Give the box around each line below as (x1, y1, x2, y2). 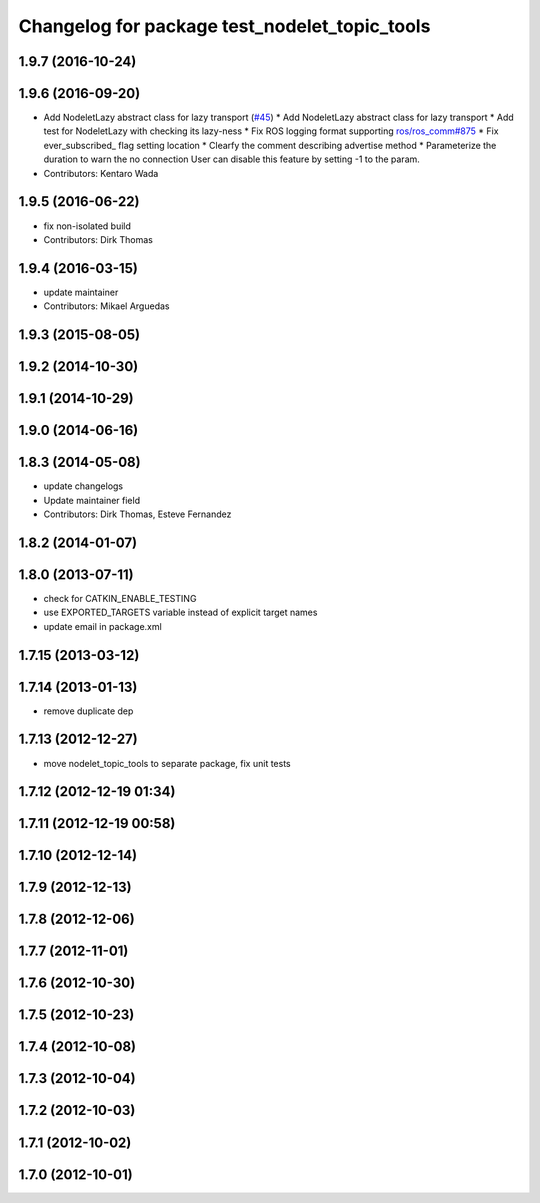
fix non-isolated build (43, 220, 132, 232)
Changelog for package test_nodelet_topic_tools (18, 15, 431, 37)
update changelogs (43, 480, 124, 492)
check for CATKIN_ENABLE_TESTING (43, 592, 197, 604)
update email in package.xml (43, 620, 162, 632)
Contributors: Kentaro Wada (43, 167, 159, 179)
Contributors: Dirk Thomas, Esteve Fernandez (43, 508, 232, 520)
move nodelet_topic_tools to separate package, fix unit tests (43, 757, 291, 769)
